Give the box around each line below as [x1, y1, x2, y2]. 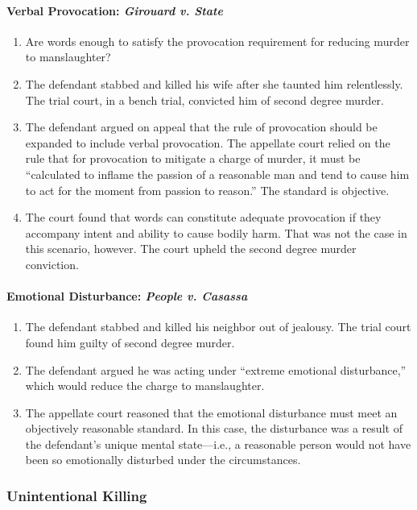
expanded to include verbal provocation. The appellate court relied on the [25, 134, 390, 151]
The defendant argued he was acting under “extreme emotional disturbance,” [25, 361, 407, 378]
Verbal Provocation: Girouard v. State [6, 2, 223, 19]
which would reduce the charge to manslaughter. [25, 377, 265, 394]
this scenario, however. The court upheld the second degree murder [25, 240, 357, 257]
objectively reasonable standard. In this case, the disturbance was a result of [25, 420, 403, 437]
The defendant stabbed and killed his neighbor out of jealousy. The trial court [25, 318, 411, 335]
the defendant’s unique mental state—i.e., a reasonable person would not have [25, 435, 411, 452]
